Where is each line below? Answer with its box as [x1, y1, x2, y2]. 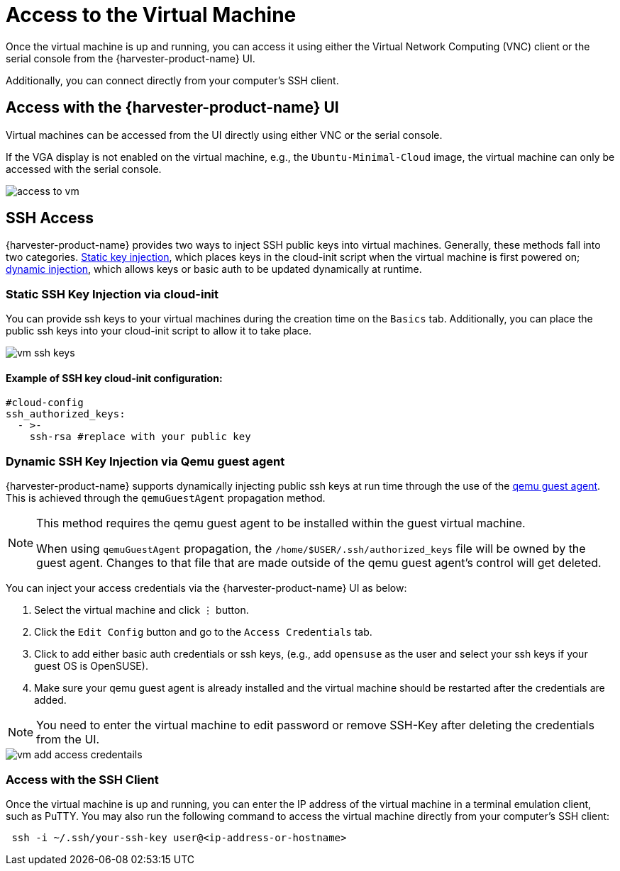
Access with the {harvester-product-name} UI [6, 99, 339, 117]
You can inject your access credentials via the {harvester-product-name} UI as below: [6, 582, 407, 595]
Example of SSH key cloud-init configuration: [6, 371, 223, 384]
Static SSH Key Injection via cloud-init [6, 286, 219, 301]
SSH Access [6, 209, 94, 227]
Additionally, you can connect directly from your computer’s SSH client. [6, 74, 339, 86]
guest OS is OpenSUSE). [34, 660, 148, 673]
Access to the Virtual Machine [6, 3, 297, 27]
